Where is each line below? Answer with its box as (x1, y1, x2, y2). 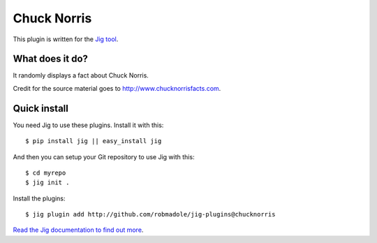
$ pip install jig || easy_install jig (25, 137, 162, 145)
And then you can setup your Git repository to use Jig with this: (13, 152, 195, 161)
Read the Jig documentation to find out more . (13, 226, 144, 234)
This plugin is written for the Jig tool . (13, 35, 119, 43)
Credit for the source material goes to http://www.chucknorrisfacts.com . (13, 84, 221, 92)
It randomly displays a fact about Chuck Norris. (13, 71, 149, 80)
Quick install (13, 102, 69, 115)
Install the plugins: (13, 194, 66, 202)
